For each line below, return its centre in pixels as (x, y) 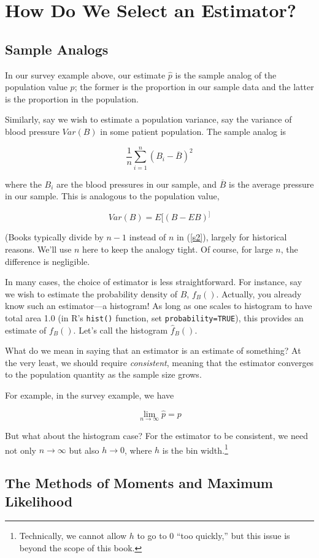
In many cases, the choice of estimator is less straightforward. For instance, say (154, 282)
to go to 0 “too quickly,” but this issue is (213, 536)
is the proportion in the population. (72, 98)
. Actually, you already (259, 293)
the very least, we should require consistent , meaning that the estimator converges (159, 362)
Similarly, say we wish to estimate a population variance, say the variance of (148, 119)
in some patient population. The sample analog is (193, 131)
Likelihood (39, 501)
